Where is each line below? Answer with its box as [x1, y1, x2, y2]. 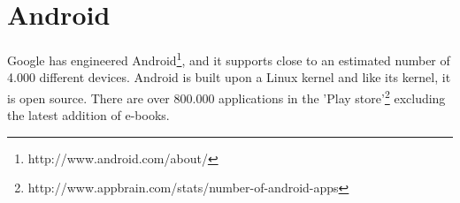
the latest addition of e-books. [7, 106, 170, 124]
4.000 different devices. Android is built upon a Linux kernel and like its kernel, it [7, 68, 451, 86]
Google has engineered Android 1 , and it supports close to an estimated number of [7, 49, 450, 69]
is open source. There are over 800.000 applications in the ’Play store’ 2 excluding [7, 86, 446, 107]
